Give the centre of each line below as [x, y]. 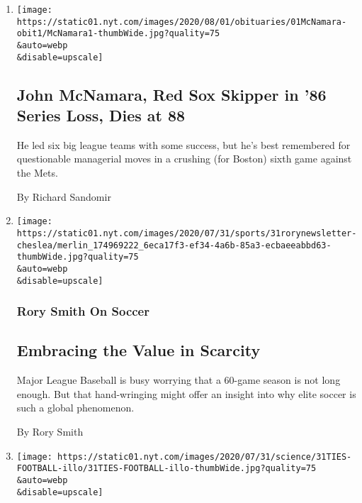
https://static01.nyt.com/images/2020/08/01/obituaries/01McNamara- [182, 22]
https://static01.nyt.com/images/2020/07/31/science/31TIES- [205, 457]
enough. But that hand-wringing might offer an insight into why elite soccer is [186, 393]
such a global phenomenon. [75, 408]
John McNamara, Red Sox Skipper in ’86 [171, 94]
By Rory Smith [50, 432]
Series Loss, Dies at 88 [101, 115]
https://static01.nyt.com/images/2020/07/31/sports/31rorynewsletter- [187, 233]
